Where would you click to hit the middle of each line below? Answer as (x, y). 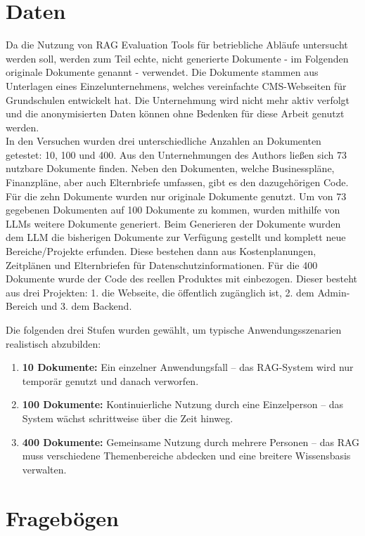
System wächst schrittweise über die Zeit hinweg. (128, 418)
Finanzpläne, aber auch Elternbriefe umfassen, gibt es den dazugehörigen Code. (177, 182)
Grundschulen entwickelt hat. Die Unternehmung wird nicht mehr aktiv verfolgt (178, 99)
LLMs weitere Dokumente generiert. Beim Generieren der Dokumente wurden (173, 223)
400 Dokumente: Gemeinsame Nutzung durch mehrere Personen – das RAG (191, 442)
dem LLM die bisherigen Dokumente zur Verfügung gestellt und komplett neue (176, 237)
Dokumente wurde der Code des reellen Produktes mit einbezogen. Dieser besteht (181, 279)
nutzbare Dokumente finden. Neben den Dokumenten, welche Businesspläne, (170, 168)
